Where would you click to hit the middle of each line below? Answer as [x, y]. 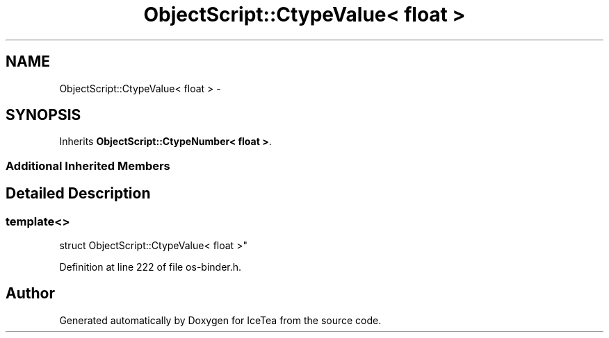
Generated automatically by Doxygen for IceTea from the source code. [220, 320]
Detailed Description [78, 194]
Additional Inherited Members [88, 166]
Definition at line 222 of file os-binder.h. [151, 267]
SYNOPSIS [43, 115]
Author [30, 294]
